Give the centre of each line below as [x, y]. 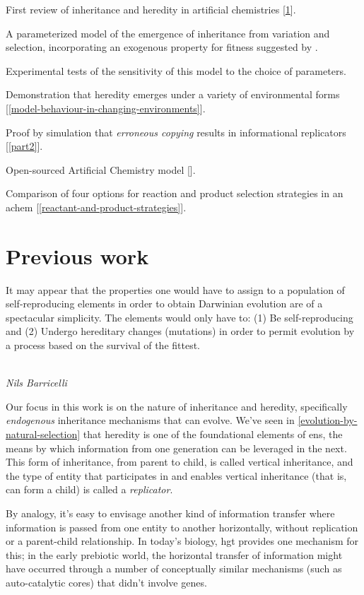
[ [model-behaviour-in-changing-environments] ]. [106, 108]
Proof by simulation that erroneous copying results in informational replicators [176, 132]
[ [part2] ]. [24, 146]
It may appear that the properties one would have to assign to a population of [175, 289]
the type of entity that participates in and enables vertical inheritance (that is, [176, 475]
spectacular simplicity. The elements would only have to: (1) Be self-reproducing [180, 317]
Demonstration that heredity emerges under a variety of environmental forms [173, 94]
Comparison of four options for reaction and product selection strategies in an [175, 193]
